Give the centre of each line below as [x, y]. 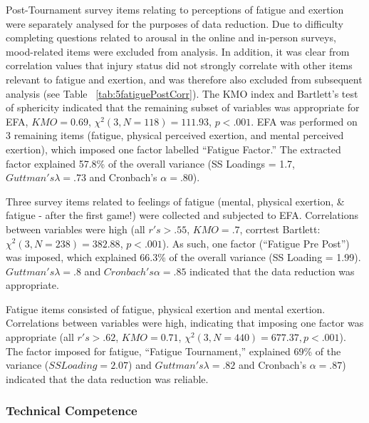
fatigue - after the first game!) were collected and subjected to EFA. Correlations [182, 215]
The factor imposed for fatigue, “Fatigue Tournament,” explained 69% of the [173, 351]
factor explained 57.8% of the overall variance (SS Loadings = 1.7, [151, 163]
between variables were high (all [76, 229]
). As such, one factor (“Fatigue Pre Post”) [256, 243]
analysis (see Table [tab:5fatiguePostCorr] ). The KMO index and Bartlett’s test [182, 93]
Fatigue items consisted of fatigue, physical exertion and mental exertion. [166, 309]
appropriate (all [40, 337]
